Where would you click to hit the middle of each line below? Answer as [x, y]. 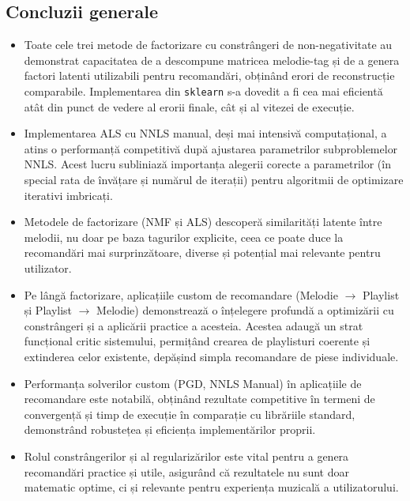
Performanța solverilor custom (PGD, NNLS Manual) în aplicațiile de [193, 383]
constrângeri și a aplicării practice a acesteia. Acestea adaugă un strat [194, 325]
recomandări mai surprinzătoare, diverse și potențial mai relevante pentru [202, 252]
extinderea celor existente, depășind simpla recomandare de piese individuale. [211, 356]
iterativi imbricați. [68, 195]
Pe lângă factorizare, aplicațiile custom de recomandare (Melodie [181, 294]
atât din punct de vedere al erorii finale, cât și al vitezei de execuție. [189, 106]
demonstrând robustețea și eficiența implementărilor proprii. [170, 429]
